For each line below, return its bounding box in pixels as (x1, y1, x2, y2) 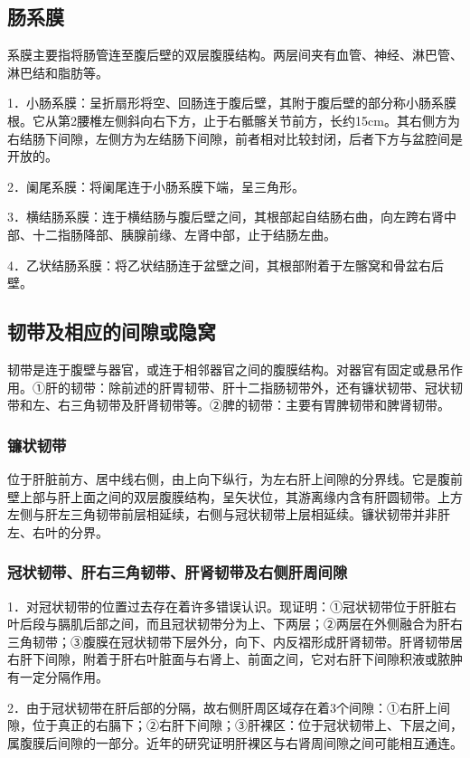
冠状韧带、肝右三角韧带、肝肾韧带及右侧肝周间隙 (7, 561, 348, 583)
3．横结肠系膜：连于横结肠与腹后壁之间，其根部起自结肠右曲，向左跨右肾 (7, 207, 444, 226)
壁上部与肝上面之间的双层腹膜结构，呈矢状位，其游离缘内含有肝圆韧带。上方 (7, 487, 463, 506)
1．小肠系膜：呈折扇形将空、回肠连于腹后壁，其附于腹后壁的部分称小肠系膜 (7, 93, 456, 112)
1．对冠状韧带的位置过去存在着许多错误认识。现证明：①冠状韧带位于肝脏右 (7, 596, 456, 615)
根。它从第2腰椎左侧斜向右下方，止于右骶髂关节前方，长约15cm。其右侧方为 (7, 110, 460, 129)
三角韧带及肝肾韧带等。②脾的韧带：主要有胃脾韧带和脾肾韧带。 (70, 395, 450, 414)
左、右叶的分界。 (7, 522, 108, 541)
